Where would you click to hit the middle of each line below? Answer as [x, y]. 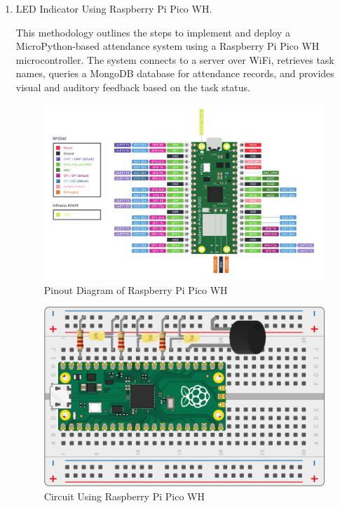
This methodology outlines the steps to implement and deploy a [153, 32]
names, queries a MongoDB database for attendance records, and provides [175, 73]
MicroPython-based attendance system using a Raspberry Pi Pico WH [168, 46]
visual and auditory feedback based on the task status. [133, 87]
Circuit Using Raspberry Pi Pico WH [124, 496]
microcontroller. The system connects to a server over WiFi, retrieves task [175, 59]
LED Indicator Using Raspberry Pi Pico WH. [114, 8]
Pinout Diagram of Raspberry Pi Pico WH [136, 289]
